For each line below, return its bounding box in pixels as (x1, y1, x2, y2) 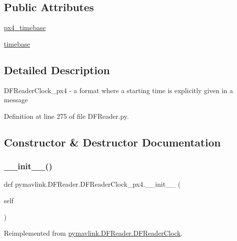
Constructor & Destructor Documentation (4, 134, 221, 149)
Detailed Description (4, 62, 110, 77)
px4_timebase (4, 22, 46, 32)
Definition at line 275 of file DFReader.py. (4, 111, 129, 121)
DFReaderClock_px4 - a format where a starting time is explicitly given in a (4, 85, 233, 95)
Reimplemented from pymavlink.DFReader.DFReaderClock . (4, 228, 183, 238)
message (4, 95, 28, 105)
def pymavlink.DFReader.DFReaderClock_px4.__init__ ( (4, 179, 181, 189)
